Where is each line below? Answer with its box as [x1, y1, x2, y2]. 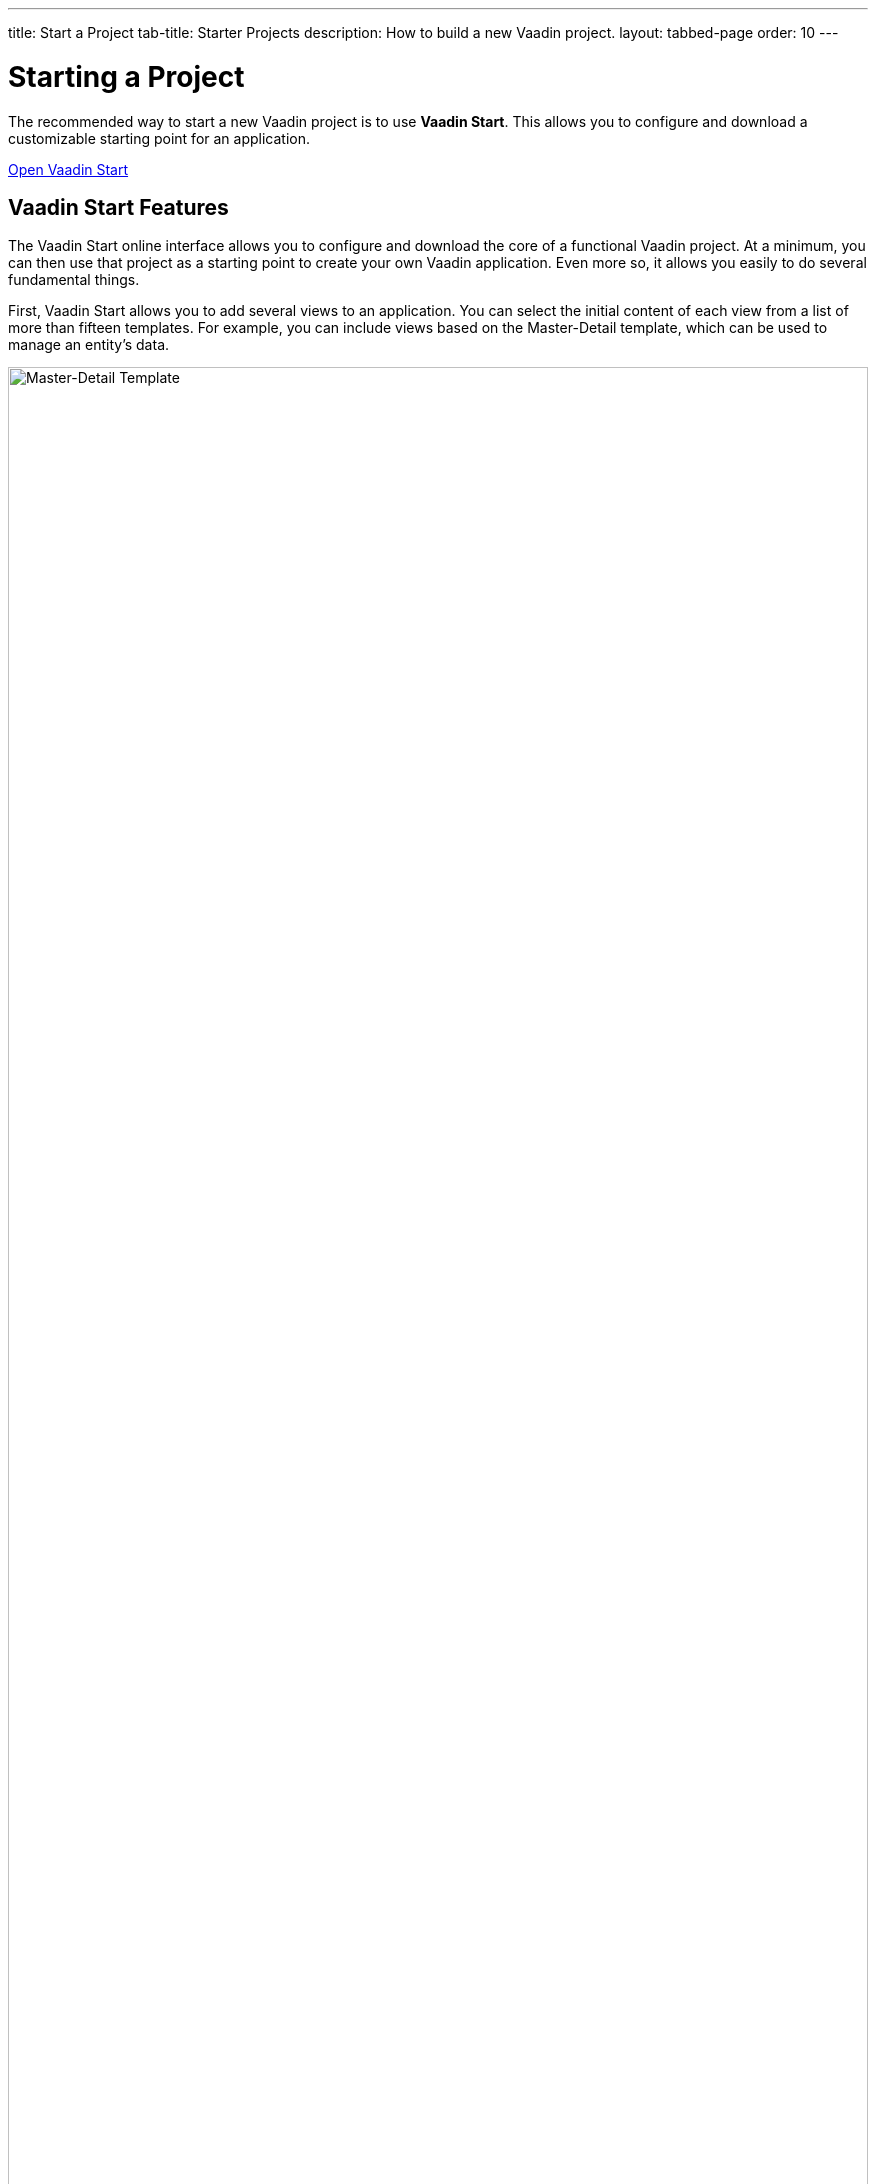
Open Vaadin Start [8, 160, 129, 178]
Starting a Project [8, 59, 245, 94]
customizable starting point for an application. [8, 129, 311, 147]
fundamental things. [8, 271, 140, 289]
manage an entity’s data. [8, 336, 170, 354]
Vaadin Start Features [8, 194, 229, 220]
